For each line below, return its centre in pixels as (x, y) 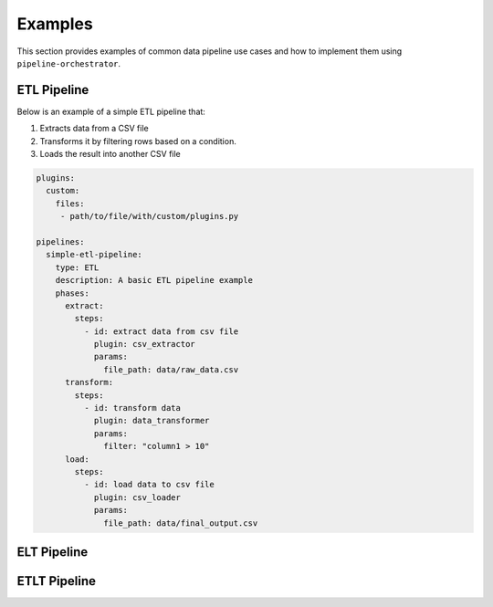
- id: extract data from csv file (161, 331)
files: (70, 204)
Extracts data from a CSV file (94, 129)
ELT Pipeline (52, 552)
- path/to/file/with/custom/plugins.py (149, 216)
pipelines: (60, 241)
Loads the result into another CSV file (110, 154)
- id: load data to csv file (149, 485)
